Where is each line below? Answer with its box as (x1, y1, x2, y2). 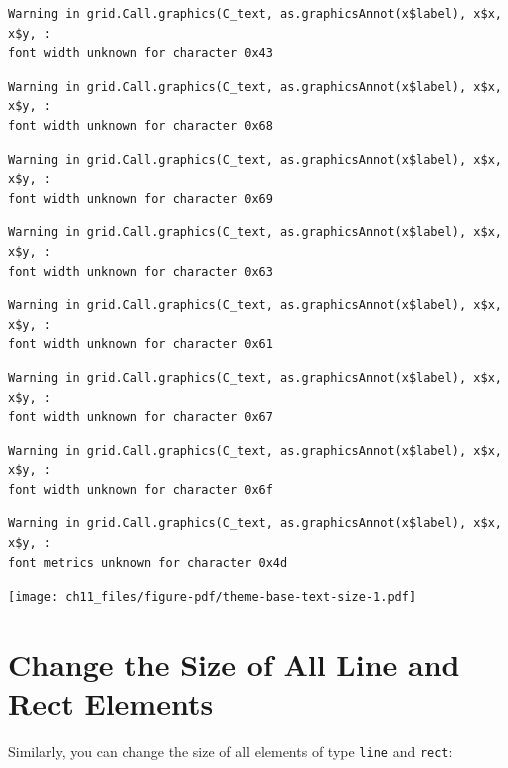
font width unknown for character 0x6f (8, 482, 273, 497)
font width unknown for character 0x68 (8, 118, 273, 133)
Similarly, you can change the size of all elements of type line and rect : (8, 741, 453, 762)
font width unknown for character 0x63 (8, 264, 273, 279)
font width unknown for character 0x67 (8, 410, 273, 425)
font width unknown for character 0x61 (8, 337, 273, 352)
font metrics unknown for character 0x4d (8, 555, 288, 570)
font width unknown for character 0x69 (8, 191, 273, 206)
